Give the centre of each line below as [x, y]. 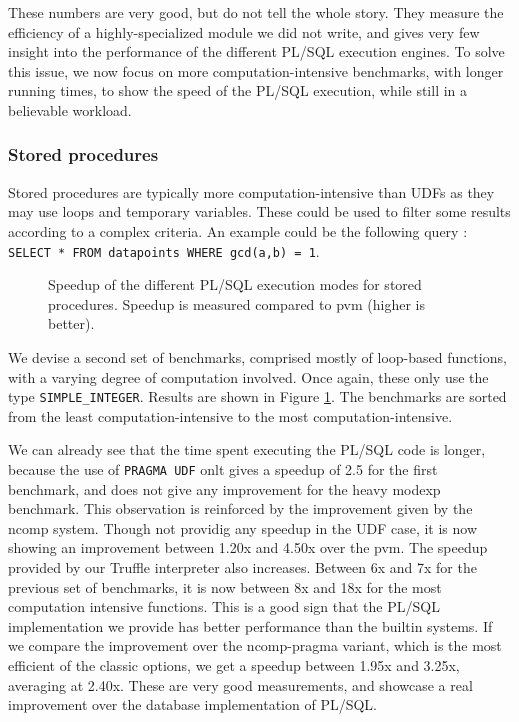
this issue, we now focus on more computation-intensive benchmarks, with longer [256, 70]
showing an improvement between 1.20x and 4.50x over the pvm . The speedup [248, 547]
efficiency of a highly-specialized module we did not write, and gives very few [244, 31]
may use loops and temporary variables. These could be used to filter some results [259, 211]
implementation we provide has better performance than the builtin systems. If [250, 625]
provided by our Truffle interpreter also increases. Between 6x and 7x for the [242, 567]
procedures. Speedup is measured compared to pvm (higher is [236, 303]
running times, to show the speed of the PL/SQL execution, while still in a [238, 90]
